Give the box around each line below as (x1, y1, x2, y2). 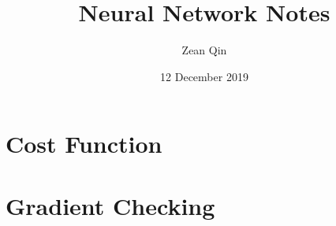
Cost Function (6, 128, 162, 160)
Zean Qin (181, 42, 227, 58)
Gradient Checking (6, 189, 215, 221)
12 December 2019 (160, 68, 248, 84)
